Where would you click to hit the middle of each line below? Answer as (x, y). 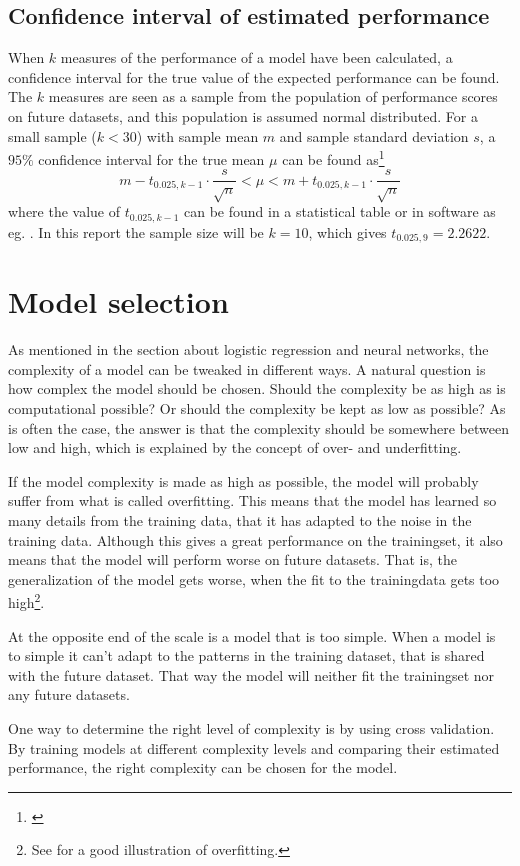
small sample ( (52, 135)
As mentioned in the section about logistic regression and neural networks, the (248, 349)
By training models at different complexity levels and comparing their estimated (254, 747)
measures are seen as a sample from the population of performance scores (273, 96)
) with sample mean (197, 135)
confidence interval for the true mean (151, 158)
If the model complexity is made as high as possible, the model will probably (243, 480)
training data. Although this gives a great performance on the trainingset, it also (255, 539)
